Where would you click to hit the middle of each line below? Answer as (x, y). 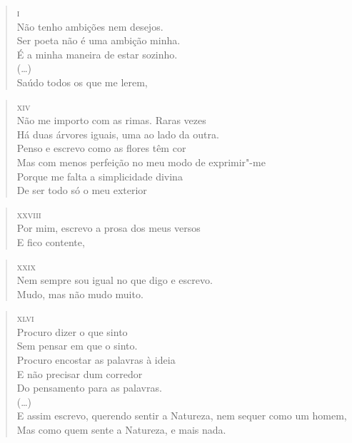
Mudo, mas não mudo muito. (80, 294)
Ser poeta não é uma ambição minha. (99, 40)
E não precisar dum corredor (80, 373)
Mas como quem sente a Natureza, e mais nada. (121, 430)
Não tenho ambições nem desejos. (90, 26)
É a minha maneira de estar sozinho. (97, 54)
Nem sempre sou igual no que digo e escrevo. (115, 280)
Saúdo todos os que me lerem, (82, 82)
